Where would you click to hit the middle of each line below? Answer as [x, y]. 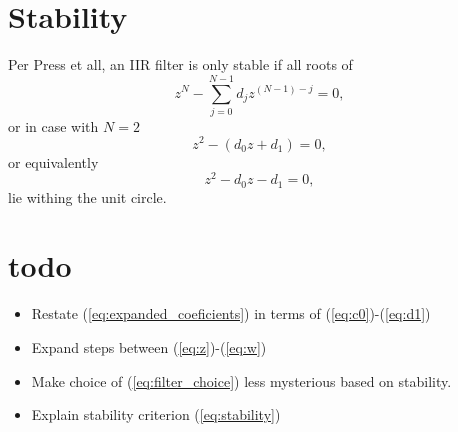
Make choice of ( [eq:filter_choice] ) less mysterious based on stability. [241, 380]
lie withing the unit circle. [87, 196]
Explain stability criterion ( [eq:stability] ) [156, 414]
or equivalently [53, 161]
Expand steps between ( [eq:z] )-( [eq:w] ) [149, 346]
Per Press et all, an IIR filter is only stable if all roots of [180, 64]
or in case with [53, 125]
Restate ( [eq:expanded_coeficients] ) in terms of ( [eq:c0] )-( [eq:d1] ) [231, 313]
